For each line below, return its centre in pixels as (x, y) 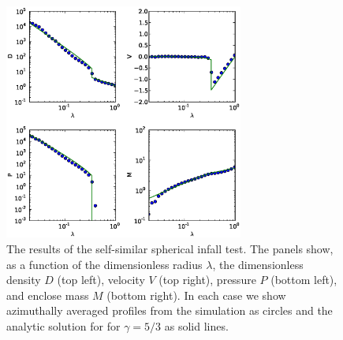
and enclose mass (48, 295)
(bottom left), (304, 280)
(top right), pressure (207, 280)
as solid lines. (196, 325)
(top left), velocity (101, 280)
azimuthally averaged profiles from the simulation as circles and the (170, 310)
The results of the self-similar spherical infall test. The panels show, (170, 248)
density (24, 280)
